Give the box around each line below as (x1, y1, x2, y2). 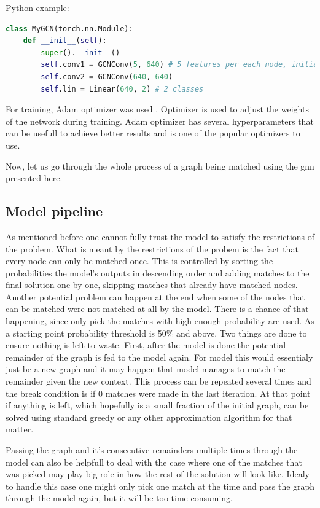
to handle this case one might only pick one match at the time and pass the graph (6, 479, 315, 492)
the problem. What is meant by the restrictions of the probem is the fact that (6, 242, 299, 255)
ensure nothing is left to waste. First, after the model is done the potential (6, 338, 286, 351)
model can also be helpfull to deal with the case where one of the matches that (6, 455, 302, 468)
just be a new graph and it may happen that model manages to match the (6, 362, 286, 375)
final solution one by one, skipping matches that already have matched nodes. (6, 278, 298, 291)
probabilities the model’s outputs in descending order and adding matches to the (6, 266, 310, 279)
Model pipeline (6, 201, 103, 221)
